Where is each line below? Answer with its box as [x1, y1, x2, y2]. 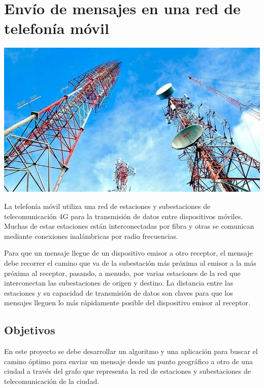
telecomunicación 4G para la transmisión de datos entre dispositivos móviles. [4, 210, 243, 221]
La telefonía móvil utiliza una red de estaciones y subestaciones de [4, 201, 211, 211]
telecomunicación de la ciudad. [4, 375, 100, 386]
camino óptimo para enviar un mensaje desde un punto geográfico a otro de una [4, 356, 253, 366]
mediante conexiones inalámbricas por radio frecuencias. [4, 230, 178, 241]
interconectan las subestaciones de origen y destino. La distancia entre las [4, 277, 234, 288]
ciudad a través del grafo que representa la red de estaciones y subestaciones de [4, 366, 251, 376]
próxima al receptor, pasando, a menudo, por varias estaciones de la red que [4, 267, 241, 278]
